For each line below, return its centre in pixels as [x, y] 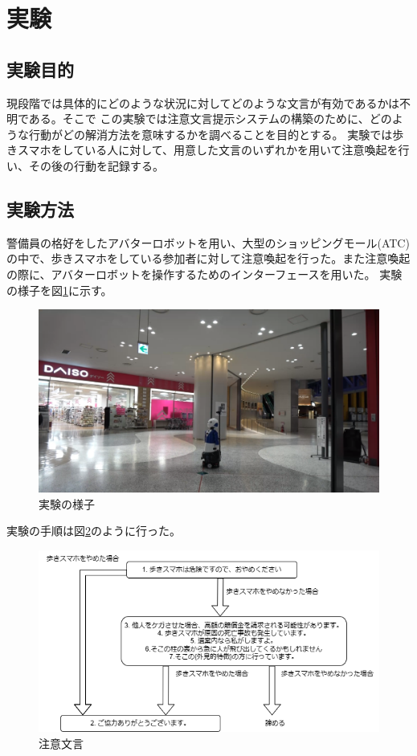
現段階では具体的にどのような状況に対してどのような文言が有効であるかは [203, 102]
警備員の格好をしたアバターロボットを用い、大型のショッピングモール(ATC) [208, 242]
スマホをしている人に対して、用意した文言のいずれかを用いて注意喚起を [208, 150]
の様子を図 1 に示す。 [59, 290]
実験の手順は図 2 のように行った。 [94, 531]
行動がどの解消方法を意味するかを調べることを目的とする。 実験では [211, 134]
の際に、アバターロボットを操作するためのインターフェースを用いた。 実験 [204, 274]
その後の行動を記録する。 [96, 165]
